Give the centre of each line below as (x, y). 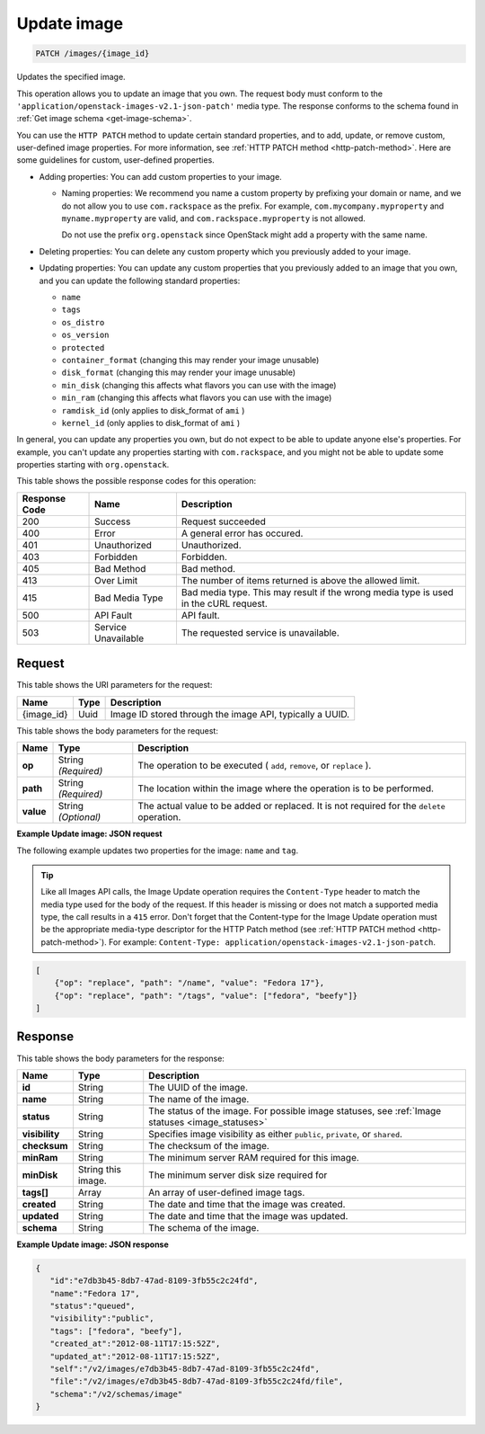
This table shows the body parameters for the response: (120, 1058)
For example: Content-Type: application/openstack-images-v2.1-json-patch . (272, 942)
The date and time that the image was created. (247, 1204)
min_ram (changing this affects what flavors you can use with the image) (197, 398)
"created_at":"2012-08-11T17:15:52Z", (135, 1344)
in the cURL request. (225, 603)
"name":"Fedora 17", (95, 1293)
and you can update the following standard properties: (140, 281)
